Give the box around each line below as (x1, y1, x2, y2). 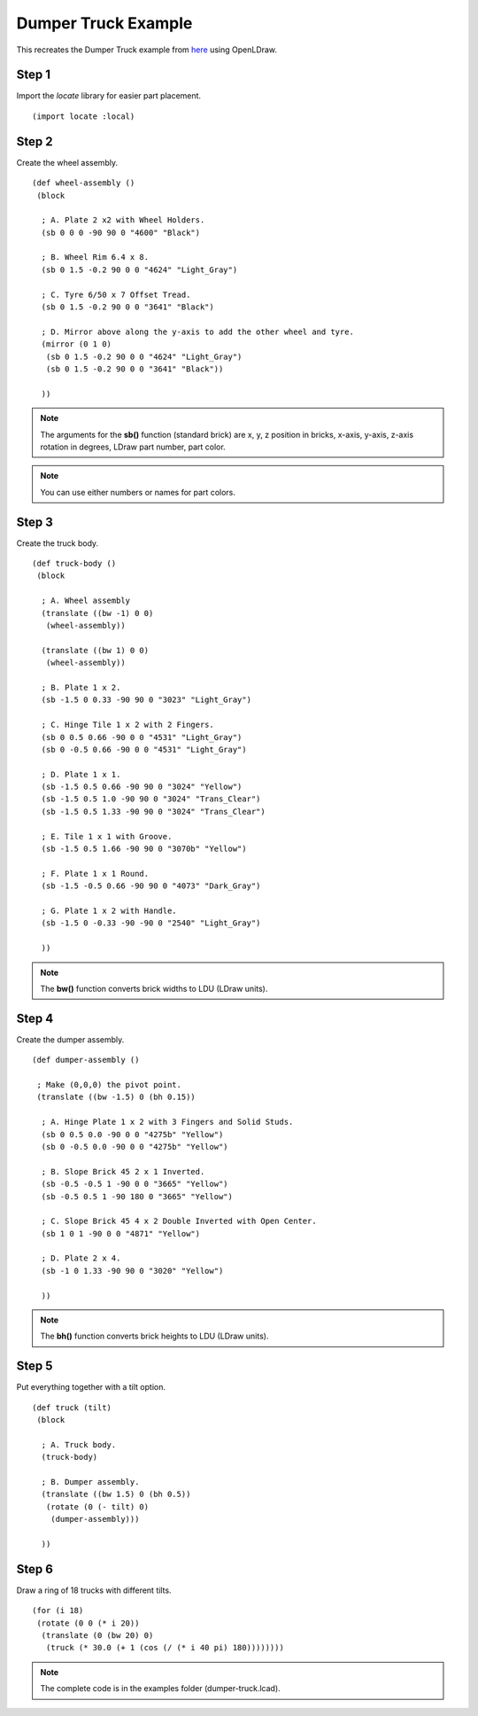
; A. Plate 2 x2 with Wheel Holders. (41, 215, 205, 225)
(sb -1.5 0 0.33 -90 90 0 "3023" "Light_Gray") (41, 695, 252, 705)
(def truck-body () (32, 558, 117, 569)
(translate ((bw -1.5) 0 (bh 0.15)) (36, 1092, 197, 1103)
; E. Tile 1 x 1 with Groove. (41, 831, 173, 841)
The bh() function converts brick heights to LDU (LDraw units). (40, 1330, 269, 1342)
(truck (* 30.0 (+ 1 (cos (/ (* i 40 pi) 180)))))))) (45, 1642, 285, 1653)
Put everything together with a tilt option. (16, 1382, 166, 1392)
